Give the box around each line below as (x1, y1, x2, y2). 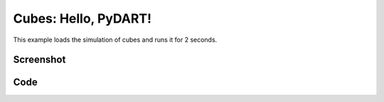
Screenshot (13, 54, 66, 66)
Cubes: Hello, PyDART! (13, 11, 152, 26)
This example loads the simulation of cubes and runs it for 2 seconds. (13, 35, 218, 44)
